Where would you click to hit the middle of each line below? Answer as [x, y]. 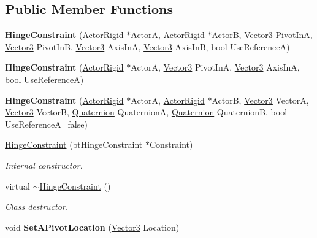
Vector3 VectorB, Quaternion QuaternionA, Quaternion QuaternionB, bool [146, 112]
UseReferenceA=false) [46, 124]
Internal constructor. [44, 165]
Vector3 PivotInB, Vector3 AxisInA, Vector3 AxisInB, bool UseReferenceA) [147, 46]
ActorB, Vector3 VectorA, [260, 100]
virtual [17, 186]
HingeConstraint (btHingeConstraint [74, 144]
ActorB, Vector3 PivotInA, [262, 35]
